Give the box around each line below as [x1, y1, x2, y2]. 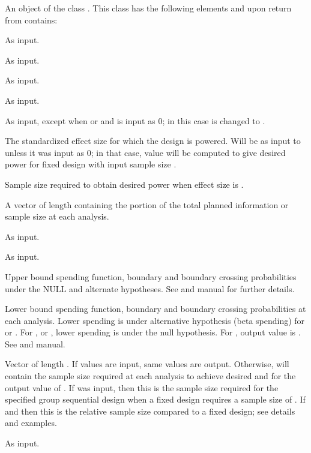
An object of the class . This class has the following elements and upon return [5, 2, 292, 14]
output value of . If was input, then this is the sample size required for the [5, 381, 279, 394]
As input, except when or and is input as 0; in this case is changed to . [5, 114, 265, 127]
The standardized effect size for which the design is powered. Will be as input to [5, 134, 301, 147]
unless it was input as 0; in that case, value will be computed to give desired [5, 146, 286, 158]
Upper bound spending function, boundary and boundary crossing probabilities [5, 270, 297, 283]
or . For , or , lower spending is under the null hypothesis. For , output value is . [5, 326, 301, 338]
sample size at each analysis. [5, 210, 109, 223]
